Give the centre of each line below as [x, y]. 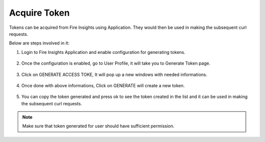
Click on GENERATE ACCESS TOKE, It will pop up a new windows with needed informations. [114, 74]
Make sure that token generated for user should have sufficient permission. [98, 126]
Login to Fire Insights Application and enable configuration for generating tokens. [103, 52]
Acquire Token [39, 13]
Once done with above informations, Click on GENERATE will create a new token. [103, 85]
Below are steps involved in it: [39, 43]
